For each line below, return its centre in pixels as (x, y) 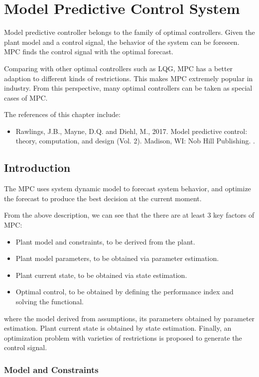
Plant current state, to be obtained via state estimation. (101, 275)
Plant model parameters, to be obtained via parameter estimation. (117, 258)
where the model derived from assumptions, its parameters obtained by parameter (129, 318)
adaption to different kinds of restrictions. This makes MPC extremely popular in (129, 78)
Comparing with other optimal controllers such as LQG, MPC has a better (119, 68)
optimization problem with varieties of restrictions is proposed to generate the (123, 337)
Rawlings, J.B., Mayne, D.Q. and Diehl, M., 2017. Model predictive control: (131, 131)
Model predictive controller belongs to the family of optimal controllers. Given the (129, 32)
